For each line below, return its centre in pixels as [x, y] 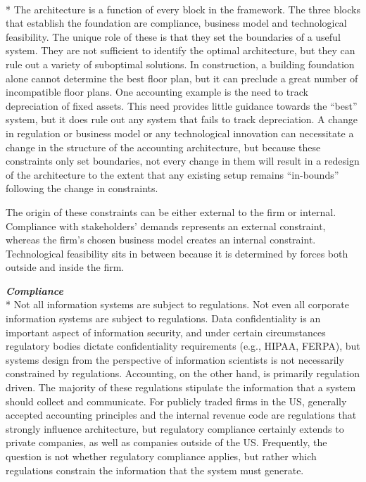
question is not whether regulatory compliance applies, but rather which [161, 456]
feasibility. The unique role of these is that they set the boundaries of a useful [173, 36]
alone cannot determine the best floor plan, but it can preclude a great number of [182, 78]
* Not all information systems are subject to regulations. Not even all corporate [177, 304]
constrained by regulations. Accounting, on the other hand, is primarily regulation [183, 373]
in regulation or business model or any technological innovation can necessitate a [180, 133]
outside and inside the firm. [65, 267]
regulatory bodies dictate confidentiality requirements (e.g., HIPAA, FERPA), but [183, 346]
